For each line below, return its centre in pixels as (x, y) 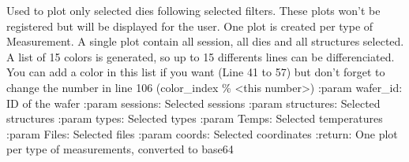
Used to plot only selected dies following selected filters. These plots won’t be (193, 10)
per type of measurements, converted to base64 (120, 149)
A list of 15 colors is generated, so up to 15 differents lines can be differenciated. (201, 56)
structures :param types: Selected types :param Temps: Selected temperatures (195, 118)
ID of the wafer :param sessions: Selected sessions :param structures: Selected (193, 103)
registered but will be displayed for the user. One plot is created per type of (190, 26)
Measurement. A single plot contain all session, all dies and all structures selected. (205, 41)
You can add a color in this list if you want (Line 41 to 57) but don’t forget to (196, 72)
